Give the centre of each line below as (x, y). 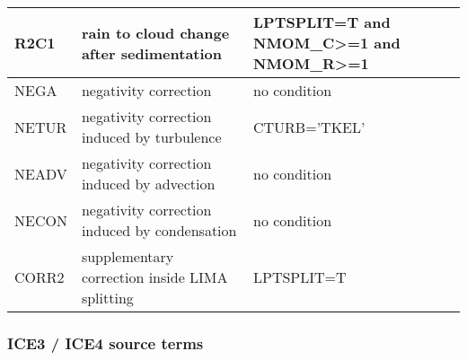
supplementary (128, 256)
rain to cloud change (155, 32)
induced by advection (148, 184)
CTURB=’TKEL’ (309, 127)
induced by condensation (159, 230)
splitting (107, 298)
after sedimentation (152, 53)
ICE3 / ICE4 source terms (106, 342)
